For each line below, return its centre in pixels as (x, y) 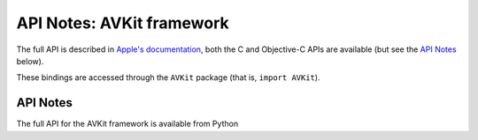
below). (30, 61)
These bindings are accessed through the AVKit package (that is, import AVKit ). (168, 77)
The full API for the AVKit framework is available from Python (127, 124)
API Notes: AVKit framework (123, 23)
